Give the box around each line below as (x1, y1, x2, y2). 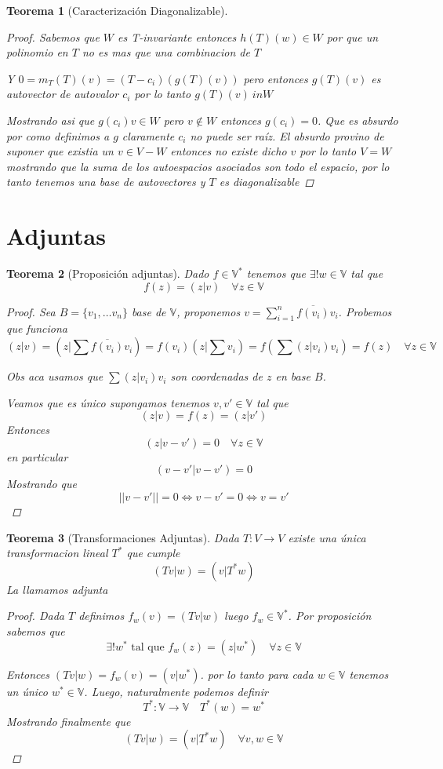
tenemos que (246, 265, 306, 282)
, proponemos (176, 303, 241, 319)
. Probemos (338, 303, 392, 319)
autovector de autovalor (6, 86, 119, 102)
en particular (6, 448, 68, 465)
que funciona (6, 320, 68, 337)
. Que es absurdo (318, 111, 398, 128)
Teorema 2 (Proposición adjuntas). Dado (6, 265, 209, 282)
